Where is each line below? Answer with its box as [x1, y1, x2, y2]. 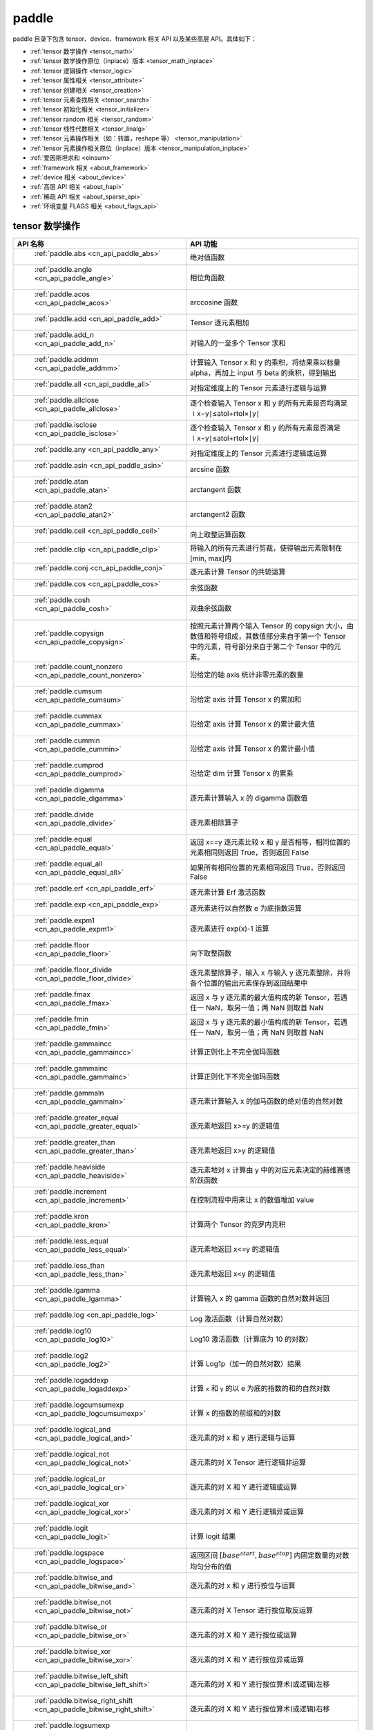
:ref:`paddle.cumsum [34, 686, 103, 696]
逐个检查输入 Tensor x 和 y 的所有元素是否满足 [190, 423, 341, 432]
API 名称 [17, 239, 45, 249]
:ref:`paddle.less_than [34, 1261, 105, 1271]
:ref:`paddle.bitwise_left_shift [34, 1671, 128, 1681]
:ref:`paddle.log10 [34, 1326, 92, 1336]
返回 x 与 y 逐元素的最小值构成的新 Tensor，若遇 [190, 1017, 348, 1027]
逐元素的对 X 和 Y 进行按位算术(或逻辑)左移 [190, 1679, 330, 1689]
